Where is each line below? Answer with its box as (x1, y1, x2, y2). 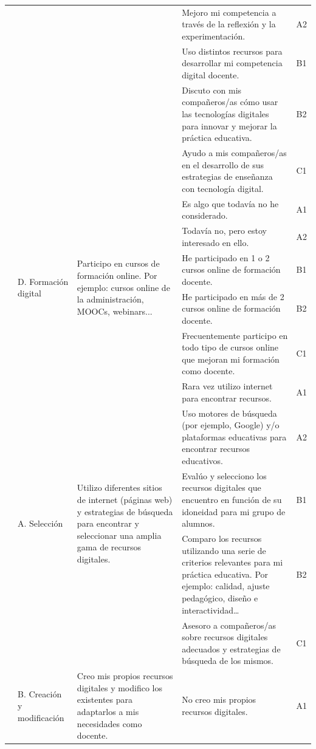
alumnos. (182, 517, 215, 530)
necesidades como (77, 717, 142, 730)
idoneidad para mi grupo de (182, 505, 286, 518)
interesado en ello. (182, 236, 249, 248)
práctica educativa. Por (182, 567, 269, 580)
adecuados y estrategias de (182, 642, 281, 655)
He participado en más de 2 (182, 290, 284, 303)
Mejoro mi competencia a (182, 5, 276, 18)
